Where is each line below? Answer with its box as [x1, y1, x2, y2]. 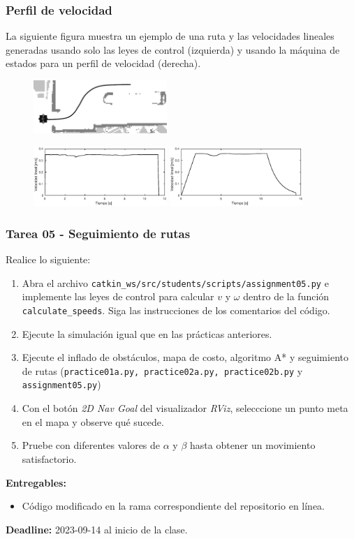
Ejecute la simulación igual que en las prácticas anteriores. [22, 326, 272, 341]
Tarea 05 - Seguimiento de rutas [6, 224, 191, 242]
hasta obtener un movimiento [189, 438, 316, 452]
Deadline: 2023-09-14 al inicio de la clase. [6, 522, 188, 536]
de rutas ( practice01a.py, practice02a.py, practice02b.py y [22, 363, 303, 378]
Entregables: [6, 475, 66, 489]
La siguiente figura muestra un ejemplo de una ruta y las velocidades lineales [6, 29, 334, 43]
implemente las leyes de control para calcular [22, 289, 214, 304]
